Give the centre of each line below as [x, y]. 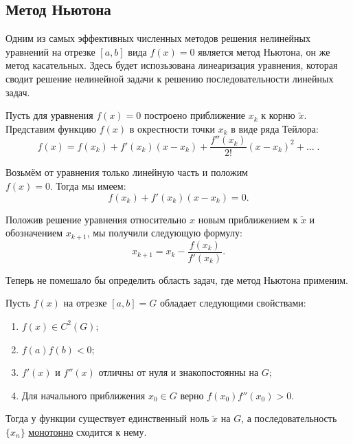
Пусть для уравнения [49, 115]
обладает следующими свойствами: [233, 303]
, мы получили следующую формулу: [164, 233]
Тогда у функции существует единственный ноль [107, 418]
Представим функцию [51, 128]
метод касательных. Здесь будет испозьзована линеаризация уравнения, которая [172, 65]
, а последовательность [289, 418]
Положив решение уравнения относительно [96, 219]
